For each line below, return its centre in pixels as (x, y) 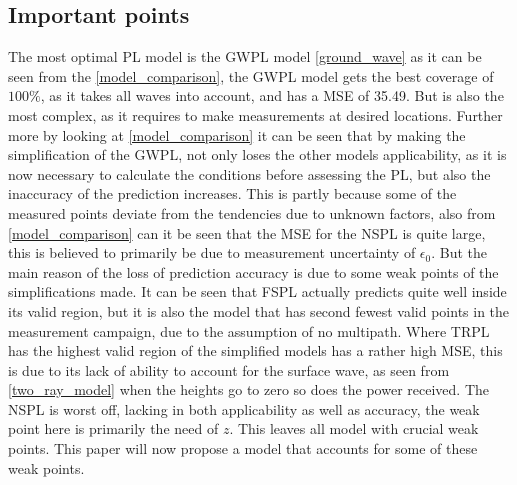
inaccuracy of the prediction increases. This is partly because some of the (232, 193)
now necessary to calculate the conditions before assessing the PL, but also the (249, 173)
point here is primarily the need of (113, 428)
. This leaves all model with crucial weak (354, 428)
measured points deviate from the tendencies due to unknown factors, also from (252, 212)
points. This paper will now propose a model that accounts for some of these (243, 448)
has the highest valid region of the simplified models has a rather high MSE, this (255, 350)
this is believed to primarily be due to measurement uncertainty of (212, 252)
